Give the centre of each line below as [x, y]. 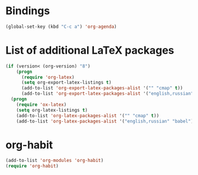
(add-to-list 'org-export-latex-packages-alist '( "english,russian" [107, 94]
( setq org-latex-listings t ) [52, 110]
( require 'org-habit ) [32, 166]
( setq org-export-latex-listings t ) [66, 83]
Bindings [28, 11]
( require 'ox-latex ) [41, 105]
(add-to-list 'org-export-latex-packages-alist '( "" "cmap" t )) [102, 88]
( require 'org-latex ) [48, 77]
